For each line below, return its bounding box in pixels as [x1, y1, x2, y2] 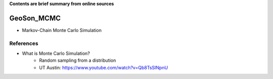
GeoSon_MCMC [9, 14, 61, 22]
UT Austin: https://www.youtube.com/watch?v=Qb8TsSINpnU [39, 64, 168, 70]
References [9, 39, 38, 47]
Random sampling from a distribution [39, 57, 116, 63]
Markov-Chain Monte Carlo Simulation [22, 27, 102, 33]
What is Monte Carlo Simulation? [22, 51, 90, 57]
